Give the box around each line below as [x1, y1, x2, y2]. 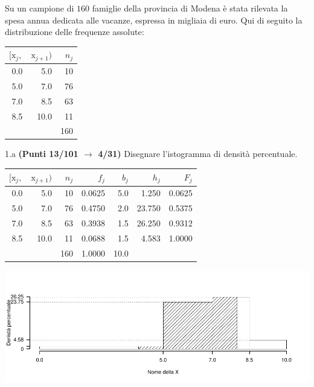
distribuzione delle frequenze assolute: [5, 25, 144, 38]
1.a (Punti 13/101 [5, 147, 78, 160]
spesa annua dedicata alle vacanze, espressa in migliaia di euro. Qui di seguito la [5, 13, 303, 26]
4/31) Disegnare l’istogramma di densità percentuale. [98, 147, 298, 160]
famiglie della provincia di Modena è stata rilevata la [92, 2, 288, 14]
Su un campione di [5, 2, 74, 14]
